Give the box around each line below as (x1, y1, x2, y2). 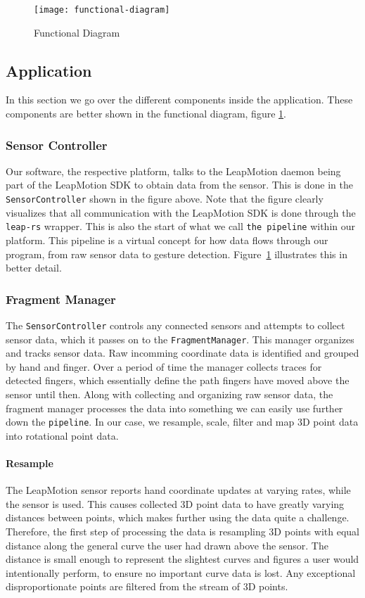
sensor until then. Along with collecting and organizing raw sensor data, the (6, 387, 333, 402)
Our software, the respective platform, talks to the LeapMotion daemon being (6, 163, 341, 178)
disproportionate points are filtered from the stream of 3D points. (6, 579, 288, 594)
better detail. (6, 260, 62, 275)
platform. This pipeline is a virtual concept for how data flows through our (6, 232, 328, 247)
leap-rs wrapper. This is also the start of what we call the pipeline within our (6, 219, 355, 234)
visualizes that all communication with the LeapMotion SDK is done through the (6, 205, 356, 220)
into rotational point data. (6, 428, 119, 443)
